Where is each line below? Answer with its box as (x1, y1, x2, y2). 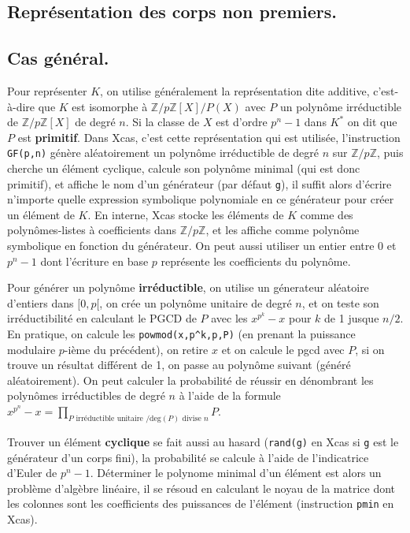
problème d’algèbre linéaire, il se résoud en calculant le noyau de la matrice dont (7, 479, 396, 496)
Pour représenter (7, 82, 87, 99)
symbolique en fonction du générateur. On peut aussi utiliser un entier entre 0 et (7, 237, 397, 254)
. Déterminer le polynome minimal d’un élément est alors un (90, 464, 382, 481)
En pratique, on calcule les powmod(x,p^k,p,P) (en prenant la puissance (7, 326, 356, 342)
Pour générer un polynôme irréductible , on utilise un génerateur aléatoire (7, 279, 369, 296)
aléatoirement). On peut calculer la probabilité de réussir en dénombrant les (7, 371, 374, 388)
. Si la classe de (125, 114, 200, 130)
